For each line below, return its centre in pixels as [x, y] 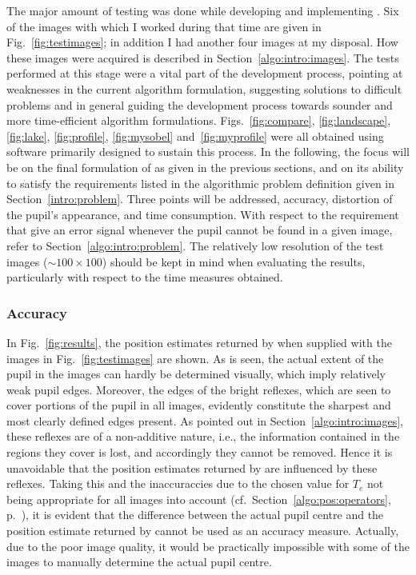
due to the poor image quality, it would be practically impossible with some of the [208, 546]
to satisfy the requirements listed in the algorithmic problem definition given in [201, 183]
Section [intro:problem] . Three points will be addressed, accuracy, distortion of [200, 199]
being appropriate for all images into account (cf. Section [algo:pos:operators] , [199, 499]
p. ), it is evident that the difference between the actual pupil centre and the [195, 515]
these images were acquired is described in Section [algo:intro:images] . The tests [203, 57]
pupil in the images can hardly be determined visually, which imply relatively [196, 374]
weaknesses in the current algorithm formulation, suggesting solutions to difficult [204, 88]
